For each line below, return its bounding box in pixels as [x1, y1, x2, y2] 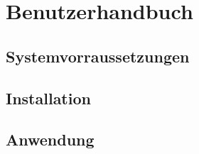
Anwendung [6, 128, 95, 150]
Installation [6, 87, 91, 109]
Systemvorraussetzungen [6, 45, 190, 67]
